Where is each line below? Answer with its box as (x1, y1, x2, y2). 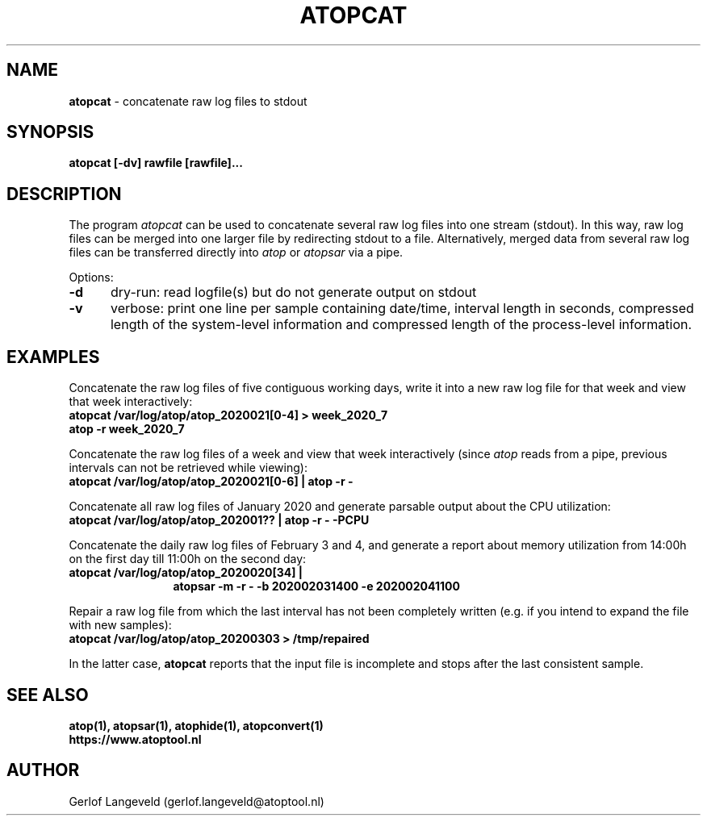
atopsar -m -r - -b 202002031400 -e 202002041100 (173, 579, 460, 594)
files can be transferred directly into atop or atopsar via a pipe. (69, 245, 404, 260)
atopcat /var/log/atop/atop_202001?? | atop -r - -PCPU (69, 513, 370, 528)
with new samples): (69, 618, 172, 632)
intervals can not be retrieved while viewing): (69, 461, 307, 475)
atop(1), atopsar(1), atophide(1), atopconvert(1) (69, 718, 324, 732)
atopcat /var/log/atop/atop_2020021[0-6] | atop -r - (69, 474, 353, 489)
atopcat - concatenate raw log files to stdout (69, 94, 307, 108)
